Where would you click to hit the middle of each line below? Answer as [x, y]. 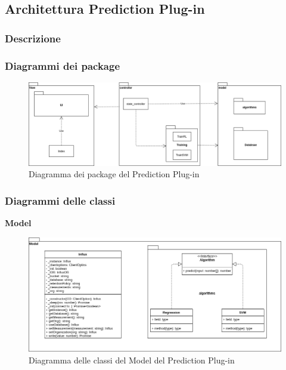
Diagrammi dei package [63, 65]
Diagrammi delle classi [60, 200]
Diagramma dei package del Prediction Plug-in [114, 174]
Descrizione [33, 38]
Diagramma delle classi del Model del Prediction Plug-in [132, 360]
